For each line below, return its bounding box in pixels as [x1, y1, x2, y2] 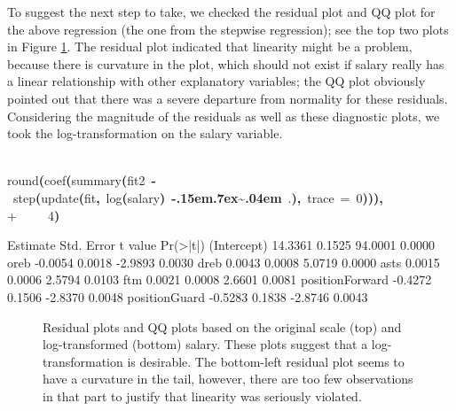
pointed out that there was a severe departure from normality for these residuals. [7, 89, 448, 107]
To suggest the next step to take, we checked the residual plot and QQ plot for [7, 3, 436, 20]
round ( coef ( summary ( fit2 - [7, 171, 156, 190]
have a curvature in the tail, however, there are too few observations [43, 369, 413, 388]
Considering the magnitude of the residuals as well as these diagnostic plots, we [7, 106, 440, 125]
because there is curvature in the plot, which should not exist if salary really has [7, 54, 444, 73]
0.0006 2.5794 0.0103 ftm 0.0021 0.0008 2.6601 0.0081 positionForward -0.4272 [7, 270, 432, 289]
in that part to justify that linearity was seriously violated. [43, 386, 362, 405]
